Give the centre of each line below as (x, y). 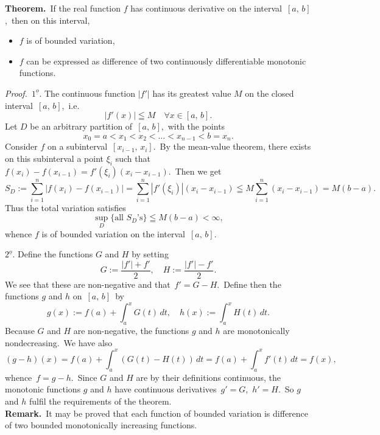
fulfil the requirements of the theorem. (100, 401)
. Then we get (195, 171)
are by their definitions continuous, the (208, 377)
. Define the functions (53, 254)
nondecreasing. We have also (59, 342)
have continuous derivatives (166, 389)
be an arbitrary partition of (81, 126)
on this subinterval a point (54, 158)
